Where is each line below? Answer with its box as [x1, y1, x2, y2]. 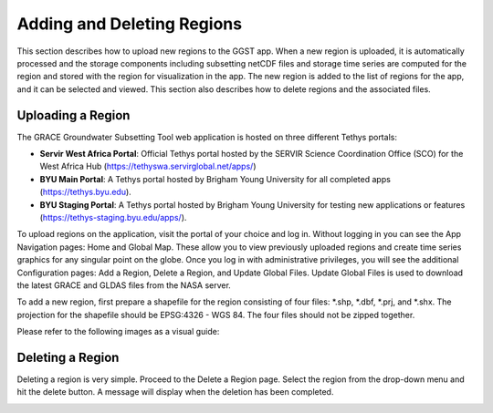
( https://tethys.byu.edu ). [39, 187, 131, 198]
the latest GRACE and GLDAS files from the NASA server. [16, 279, 232, 291]
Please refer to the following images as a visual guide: [16, 326, 220, 337]
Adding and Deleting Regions [16, 14, 242, 34]
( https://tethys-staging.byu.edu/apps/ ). [39, 212, 187, 222]
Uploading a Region [16, 108, 131, 123]
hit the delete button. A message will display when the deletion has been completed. [16, 387, 334, 398]
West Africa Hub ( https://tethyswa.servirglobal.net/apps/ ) [39, 160, 257, 172]
